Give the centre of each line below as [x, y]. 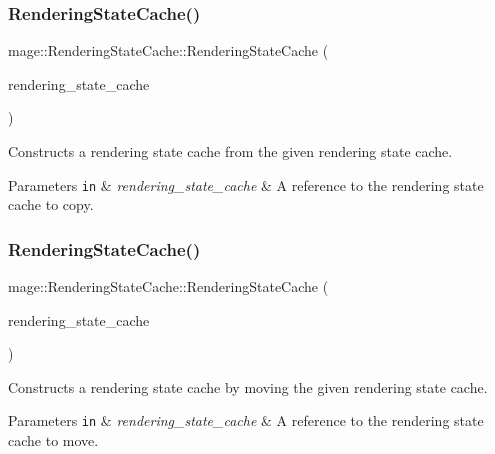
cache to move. [53, 440]
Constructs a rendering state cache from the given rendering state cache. [230, 151]
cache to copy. [51, 204]
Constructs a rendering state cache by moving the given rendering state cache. [248, 386]
